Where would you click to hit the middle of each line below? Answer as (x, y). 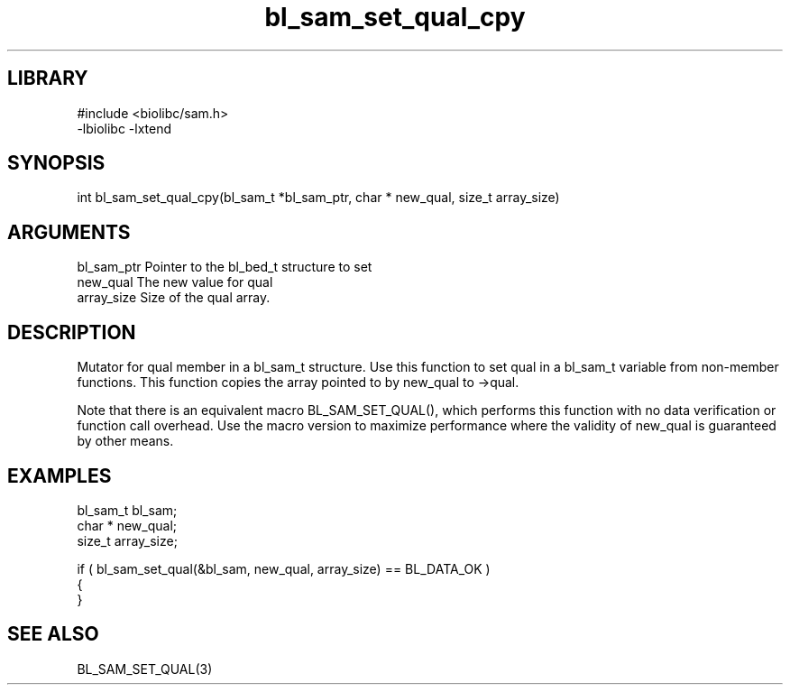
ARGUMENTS (69, 232)
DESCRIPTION (72, 332)
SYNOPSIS (56, 163)
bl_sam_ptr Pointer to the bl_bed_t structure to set (225, 267)
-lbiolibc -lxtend (124, 128)
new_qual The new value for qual (175, 282)
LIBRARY (48, 78)
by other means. (125, 441)
